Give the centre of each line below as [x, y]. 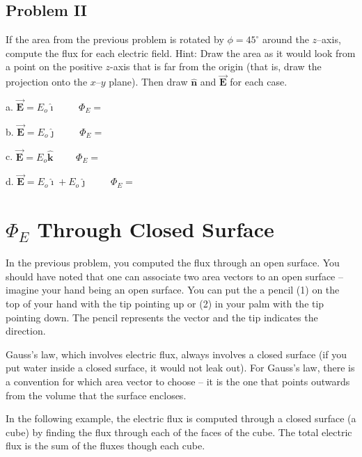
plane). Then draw [148, 82]
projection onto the [47, 82]
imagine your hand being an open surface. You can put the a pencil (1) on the [173, 290]
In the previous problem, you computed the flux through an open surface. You [173, 263]
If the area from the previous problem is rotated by [115, 39]
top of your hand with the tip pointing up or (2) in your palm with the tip [165, 303]
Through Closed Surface [156, 229]
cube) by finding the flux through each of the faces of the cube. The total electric [179, 432]
